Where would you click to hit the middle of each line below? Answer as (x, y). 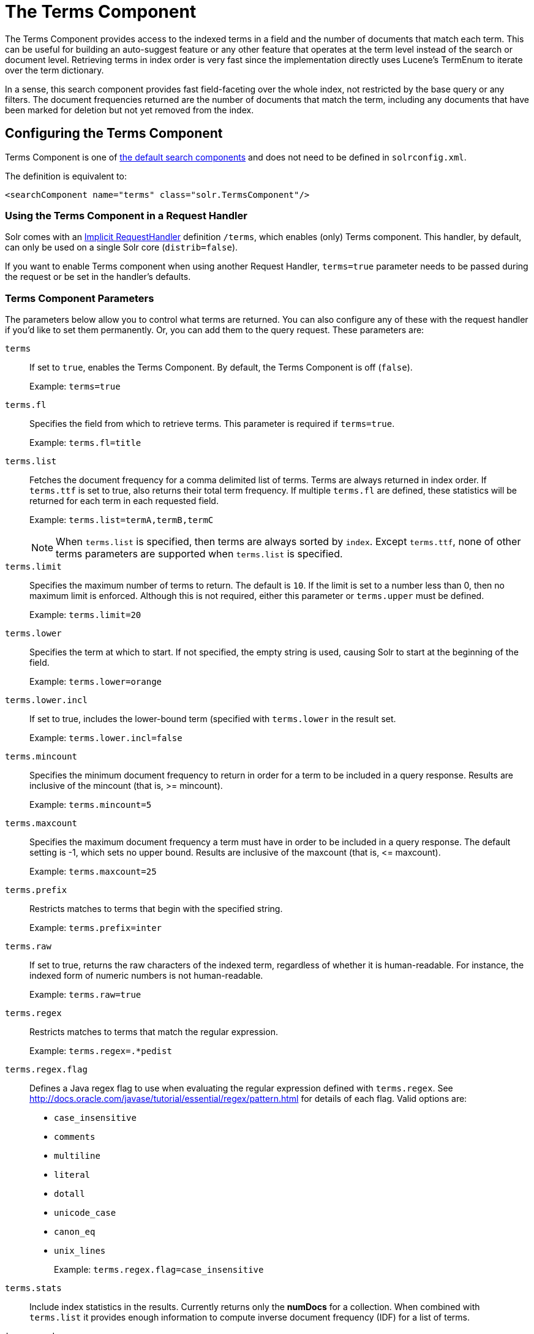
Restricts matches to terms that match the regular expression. (154, 1032)
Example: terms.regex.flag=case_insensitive (159, 1270)
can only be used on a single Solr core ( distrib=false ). (122, 247)
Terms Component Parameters (80, 298)
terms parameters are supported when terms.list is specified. (199, 554)
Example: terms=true (75, 386)
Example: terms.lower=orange (96, 682)
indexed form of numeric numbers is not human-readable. (146, 976)
